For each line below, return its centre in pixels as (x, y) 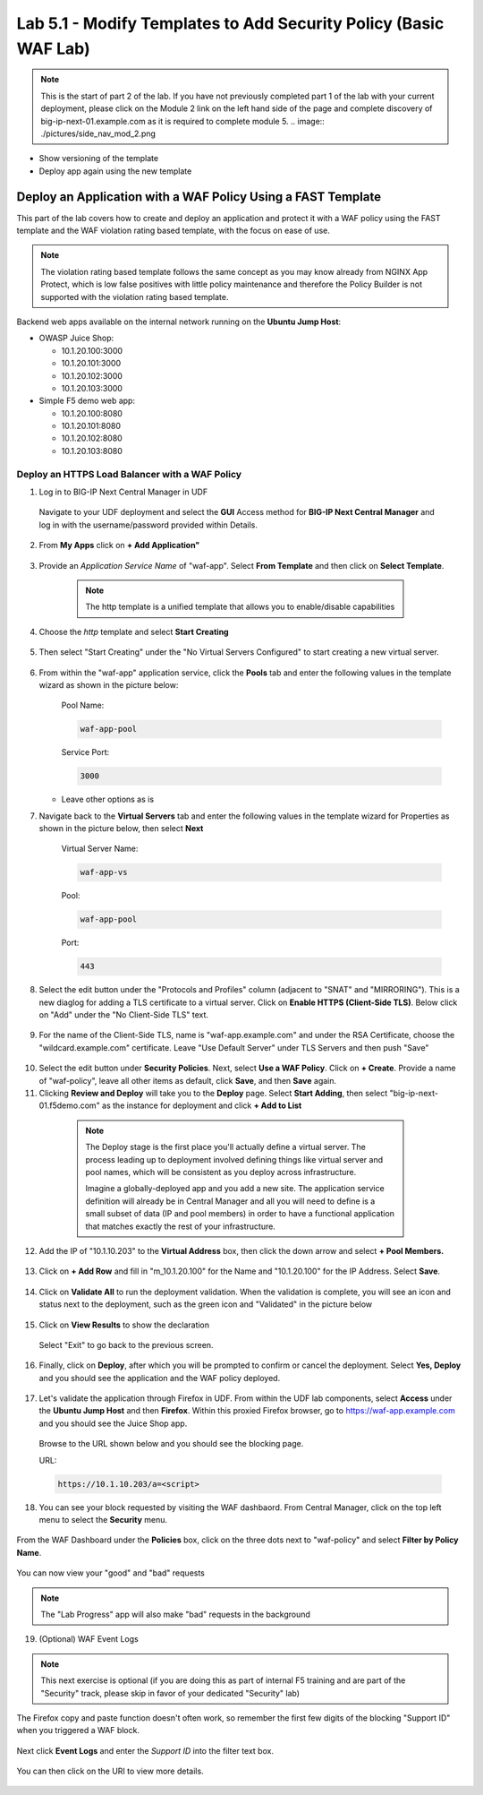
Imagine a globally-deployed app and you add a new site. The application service (235, 1189)
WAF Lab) (53, 48)
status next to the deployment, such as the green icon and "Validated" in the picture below (206, 1304)
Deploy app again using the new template (115, 171)
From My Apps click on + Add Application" (119, 545)
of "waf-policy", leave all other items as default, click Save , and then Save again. (188, 1080)
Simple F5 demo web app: (87, 401)
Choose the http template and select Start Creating (134, 631)
